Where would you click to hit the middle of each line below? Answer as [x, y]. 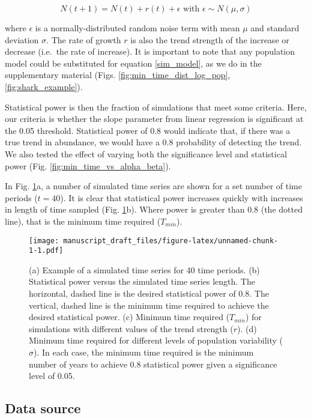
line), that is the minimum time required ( [83, 221]
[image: [44, 241]
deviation [22, 39]
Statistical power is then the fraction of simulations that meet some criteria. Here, [156, 107]
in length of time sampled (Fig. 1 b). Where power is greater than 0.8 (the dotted [154, 209]
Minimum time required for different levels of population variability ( [156, 340]
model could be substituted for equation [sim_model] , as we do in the [133, 63]
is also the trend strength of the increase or [210, 39]
